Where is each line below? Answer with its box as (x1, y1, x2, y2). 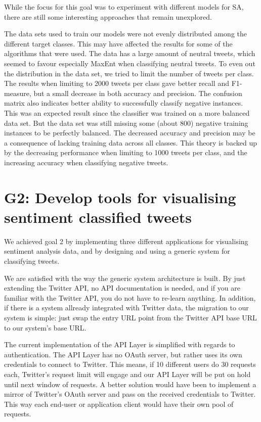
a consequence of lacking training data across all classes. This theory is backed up (4, 137, 257, 148)
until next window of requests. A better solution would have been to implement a (4, 379, 256, 389)
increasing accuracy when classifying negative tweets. (4, 157, 168, 167)
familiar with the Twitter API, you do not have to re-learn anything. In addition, (4, 292, 256, 303)
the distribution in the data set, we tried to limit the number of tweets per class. (4, 68, 254, 78)
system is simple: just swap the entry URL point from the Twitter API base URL (4, 312, 257, 322)
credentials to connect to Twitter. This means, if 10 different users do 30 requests (4, 359, 256, 369)
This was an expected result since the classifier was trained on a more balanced (4, 107, 250, 118)
